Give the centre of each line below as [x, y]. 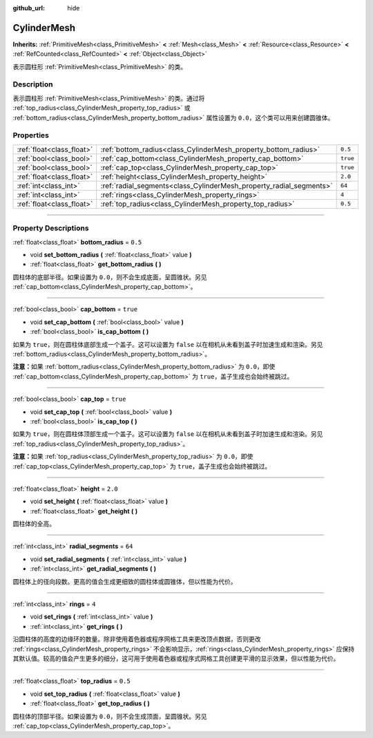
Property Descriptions [51, 228]
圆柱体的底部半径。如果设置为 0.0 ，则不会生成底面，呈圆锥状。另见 [110, 277]
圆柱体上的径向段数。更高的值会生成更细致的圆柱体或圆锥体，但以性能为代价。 [125, 581]
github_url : [29, 8]
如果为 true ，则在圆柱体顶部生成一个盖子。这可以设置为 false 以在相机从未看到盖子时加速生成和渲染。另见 [168, 434]
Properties [31, 135]
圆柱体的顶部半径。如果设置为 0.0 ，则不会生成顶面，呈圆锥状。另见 [110, 716]
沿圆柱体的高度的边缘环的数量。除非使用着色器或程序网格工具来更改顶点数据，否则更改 [137, 639]
